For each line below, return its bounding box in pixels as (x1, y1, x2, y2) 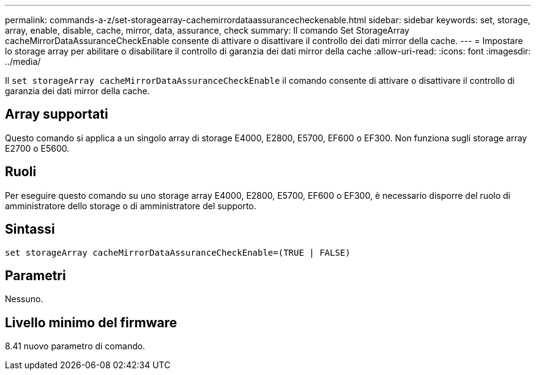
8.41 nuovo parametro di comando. (5, 341, 146, 352)
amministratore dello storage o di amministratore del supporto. (5, 200, 256, 211)
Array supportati (5, 106, 108, 122)
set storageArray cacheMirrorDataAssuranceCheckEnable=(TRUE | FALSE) (5, 247, 351, 258)
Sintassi (5, 221, 55, 237)
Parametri (5, 267, 66, 283)
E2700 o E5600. (5, 143, 70, 154)
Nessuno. (5, 294, 43, 305)
